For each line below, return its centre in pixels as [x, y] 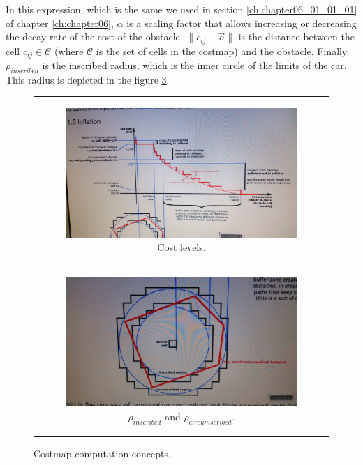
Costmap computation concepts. [102, 453]
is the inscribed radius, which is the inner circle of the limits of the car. [194, 65]
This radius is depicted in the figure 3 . [88, 79]
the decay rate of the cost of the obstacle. [94, 37]
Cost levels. [181, 247]
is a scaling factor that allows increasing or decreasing [242, 23]
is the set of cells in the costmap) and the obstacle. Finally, [223, 51]
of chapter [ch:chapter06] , [60, 23]
